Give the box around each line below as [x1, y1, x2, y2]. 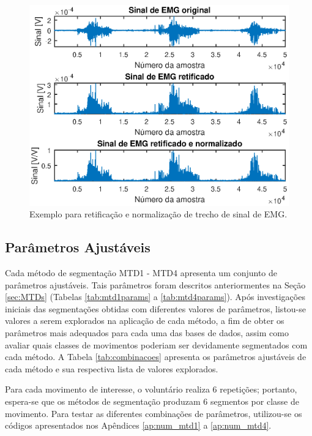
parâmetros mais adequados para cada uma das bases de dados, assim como [5, 326, 289, 339]
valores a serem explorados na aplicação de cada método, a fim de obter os [5, 314, 284, 327]
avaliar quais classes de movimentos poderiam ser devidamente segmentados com [5, 338, 308, 351]
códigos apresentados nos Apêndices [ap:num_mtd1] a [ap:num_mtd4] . [5, 419, 272, 432]
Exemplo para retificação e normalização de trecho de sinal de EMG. [29, 208, 288, 220]
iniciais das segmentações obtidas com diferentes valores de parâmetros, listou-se [5, 302, 306, 315]
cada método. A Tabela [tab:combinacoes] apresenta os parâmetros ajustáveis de [5, 350, 306, 363]
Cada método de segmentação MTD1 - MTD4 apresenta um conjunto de [5, 266, 278, 279]
